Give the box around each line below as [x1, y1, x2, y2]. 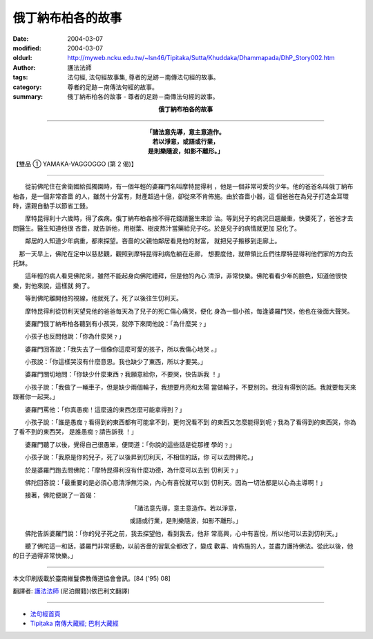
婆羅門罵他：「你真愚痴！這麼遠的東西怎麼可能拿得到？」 [24, 405, 186, 414]
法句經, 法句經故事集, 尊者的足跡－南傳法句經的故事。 [67, 73, 220, 82]
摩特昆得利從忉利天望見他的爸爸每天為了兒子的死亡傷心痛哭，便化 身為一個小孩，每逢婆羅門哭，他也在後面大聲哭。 [24, 307, 354, 315]
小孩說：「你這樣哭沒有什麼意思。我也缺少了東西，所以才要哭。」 [24, 358, 207, 366]
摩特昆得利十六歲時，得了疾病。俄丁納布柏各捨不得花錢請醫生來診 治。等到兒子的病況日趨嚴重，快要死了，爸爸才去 [24, 214, 354, 222]
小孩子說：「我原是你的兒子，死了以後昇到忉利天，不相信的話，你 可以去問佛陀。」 [24, 453, 257, 461]
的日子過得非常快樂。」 [12, 551, 77, 560]
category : [12, 83, 42, 91]
